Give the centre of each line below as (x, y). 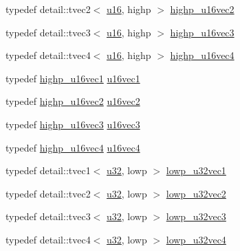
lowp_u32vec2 (196, 193)
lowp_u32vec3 (196, 216)
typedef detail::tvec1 (48, 170)
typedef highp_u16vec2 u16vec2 (73, 101)
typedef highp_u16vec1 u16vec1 (73, 78)
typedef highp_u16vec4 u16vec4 (73, 147)
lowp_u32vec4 (196, 239)
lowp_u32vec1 (196, 170)
